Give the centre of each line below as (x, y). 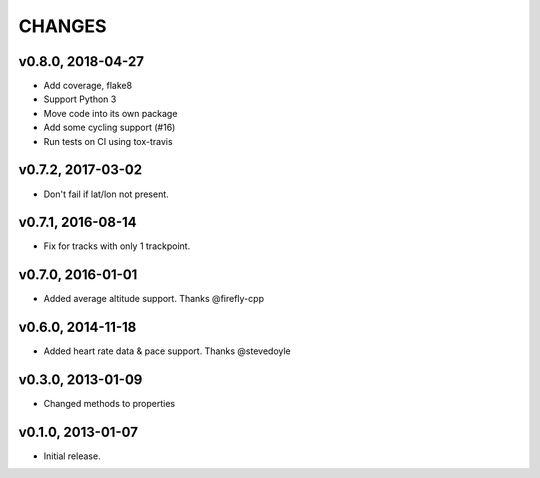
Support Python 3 (80, 99)
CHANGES (62, 26)
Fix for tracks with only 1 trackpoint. (117, 246)
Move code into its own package (110, 113)
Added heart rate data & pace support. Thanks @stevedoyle (167, 351)
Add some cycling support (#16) (109, 127)
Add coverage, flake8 (88, 86)
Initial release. (72, 456)
